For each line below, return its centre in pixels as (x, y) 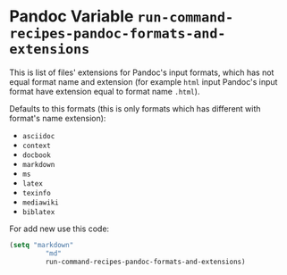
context (36, 146)
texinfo (36, 193)
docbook (36, 155)
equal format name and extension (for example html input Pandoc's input (143, 81)
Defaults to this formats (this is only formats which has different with (135, 108)
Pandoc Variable (72, 17)
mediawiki (41, 203)
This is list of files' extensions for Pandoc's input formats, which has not (142, 72)
